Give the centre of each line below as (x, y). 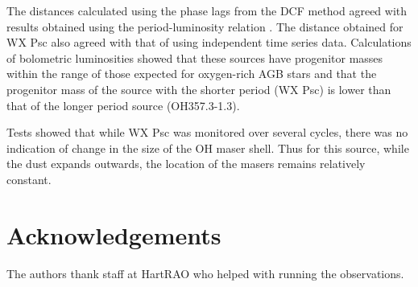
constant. (29, 179)
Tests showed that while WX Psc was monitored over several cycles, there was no (207, 132)
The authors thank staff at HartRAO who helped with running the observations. (205, 273)
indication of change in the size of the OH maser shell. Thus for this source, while (208, 148)
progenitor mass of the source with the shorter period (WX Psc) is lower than (199, 89)
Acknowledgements (114, 234)
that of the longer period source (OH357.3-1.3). (123, 105)
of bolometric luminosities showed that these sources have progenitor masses (195, 57)
